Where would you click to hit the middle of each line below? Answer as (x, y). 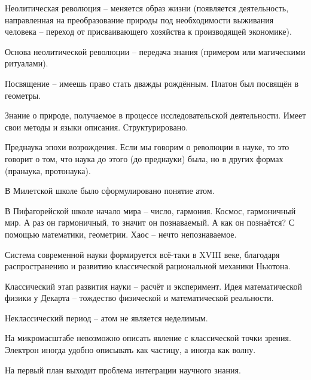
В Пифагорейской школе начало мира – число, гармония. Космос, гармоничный (150, 210)
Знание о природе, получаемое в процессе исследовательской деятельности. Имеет (155, 115)
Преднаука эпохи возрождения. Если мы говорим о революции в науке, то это (147, 147)
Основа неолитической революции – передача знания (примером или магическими (155, 51)
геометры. (23, 95)
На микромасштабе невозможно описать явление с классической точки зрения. (148, 338)
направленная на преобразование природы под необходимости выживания (139, 19)
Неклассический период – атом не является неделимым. (106, 317)
